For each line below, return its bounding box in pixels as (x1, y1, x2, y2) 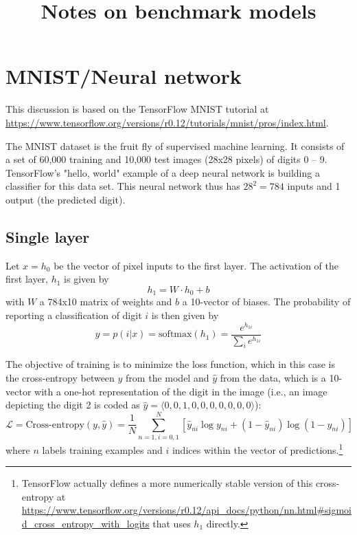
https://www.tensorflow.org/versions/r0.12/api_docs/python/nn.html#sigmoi (21, 503, 352, 517)
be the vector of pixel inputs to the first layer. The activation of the (54, 258, 338, 272)
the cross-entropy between (5, 371, 115, 385)
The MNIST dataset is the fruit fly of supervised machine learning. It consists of (5, 138, 345, 153)
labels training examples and (42, 442, 163, 457)
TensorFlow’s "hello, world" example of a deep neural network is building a (5, 165, 320, 179)
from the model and (126, 371, 209, 385)
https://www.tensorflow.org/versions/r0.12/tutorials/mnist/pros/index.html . (5, 115, 329, 129)
